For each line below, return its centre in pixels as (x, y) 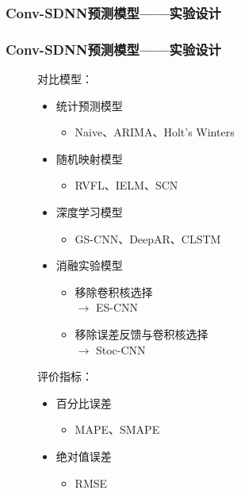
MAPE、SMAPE (117, 429)
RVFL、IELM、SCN (126, 185)
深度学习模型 (89, 212)
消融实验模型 (89, 265)
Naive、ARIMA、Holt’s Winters (155, 132)
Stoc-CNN (120, 349)
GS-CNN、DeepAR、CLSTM (148, 238)
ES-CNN (117, 307)
